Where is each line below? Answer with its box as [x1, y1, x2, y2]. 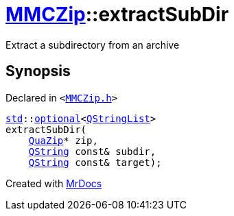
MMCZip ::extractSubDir [5, 3, 229, 26]
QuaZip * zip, [28, 134, 98, 146]
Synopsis [5, 62, 71, 80]
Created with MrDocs [5, 177, 102, 189]
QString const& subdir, [28, 145, 156, 157]
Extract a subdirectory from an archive [5, 38, 180, 51]
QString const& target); [28, 156, 162, 168]
